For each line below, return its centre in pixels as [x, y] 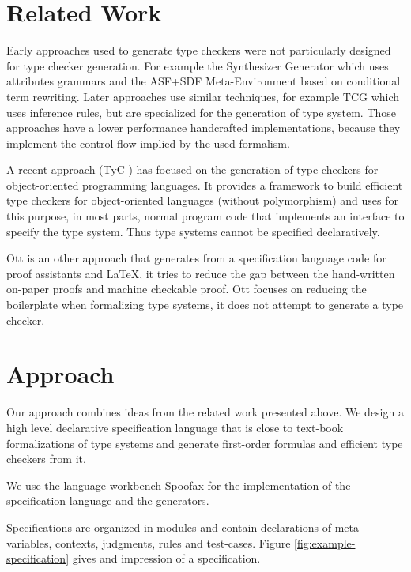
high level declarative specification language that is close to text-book [175, 427]
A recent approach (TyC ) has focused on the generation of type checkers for [192, 169]
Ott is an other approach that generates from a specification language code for [196, 258]
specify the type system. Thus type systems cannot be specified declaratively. [193, 231]
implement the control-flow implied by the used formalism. [148, 143]
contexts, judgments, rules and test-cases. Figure [173, 542]
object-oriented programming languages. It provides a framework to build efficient [205, 184]
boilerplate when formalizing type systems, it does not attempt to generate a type [205, 305]
